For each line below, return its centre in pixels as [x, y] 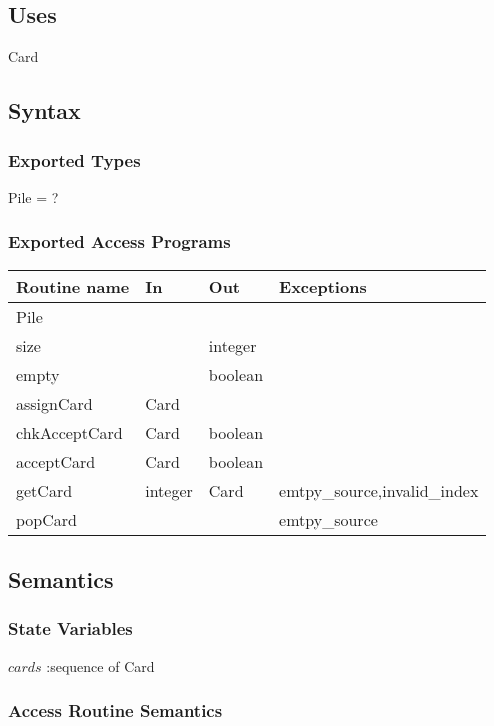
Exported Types [74, 159]
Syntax [44, 110]
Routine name [73, 286]
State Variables [70, 628]
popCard [46, 519]
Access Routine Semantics [115, 710]
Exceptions [323, 286]
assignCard [54, 403]
